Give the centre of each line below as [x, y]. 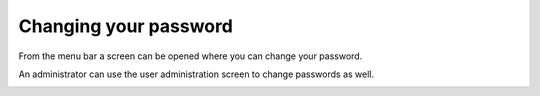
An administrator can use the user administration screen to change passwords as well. [196, 74]
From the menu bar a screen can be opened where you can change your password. [190, 56]
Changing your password [126, 26]
